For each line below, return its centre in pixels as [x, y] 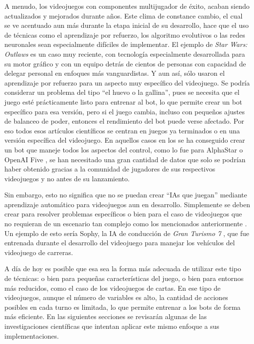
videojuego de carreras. [39, 252]
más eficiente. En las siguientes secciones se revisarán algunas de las [106, 316]
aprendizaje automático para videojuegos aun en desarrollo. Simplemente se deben [127, 204]
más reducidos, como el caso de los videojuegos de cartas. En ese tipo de [113, 288]
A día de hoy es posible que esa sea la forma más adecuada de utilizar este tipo [123, 269]
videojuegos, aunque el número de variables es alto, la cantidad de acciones [116, 297]
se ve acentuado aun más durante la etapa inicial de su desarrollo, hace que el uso [127, 25]
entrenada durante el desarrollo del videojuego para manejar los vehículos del [120, 243]
